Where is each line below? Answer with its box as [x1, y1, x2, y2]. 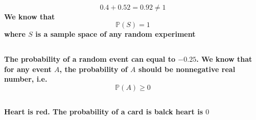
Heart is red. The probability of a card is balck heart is [4, 106, 203, 117]
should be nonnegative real [138, 63, 236, 74]
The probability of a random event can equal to [4, 54, 175, 64]
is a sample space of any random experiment [35, 29, 196, 39]
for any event [4, 63, 52, 74]
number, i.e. [4, 74, 48, 84]
